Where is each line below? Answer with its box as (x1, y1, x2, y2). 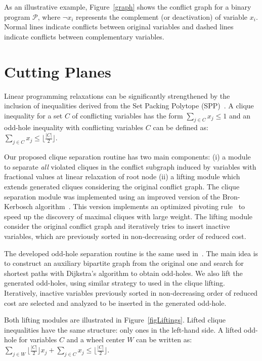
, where (37, 11, 61, 22)
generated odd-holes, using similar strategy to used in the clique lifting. (4, 277, 225, 288)
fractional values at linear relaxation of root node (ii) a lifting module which (4, 171, 240, 182)
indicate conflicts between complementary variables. (4, 31, 164, 42)
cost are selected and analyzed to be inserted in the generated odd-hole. (4, 297, 227, 308)
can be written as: (136, 334, 192, 345)
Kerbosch (4, 201, 33, 212)
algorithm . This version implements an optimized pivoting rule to (35, 201, 245, 212)
